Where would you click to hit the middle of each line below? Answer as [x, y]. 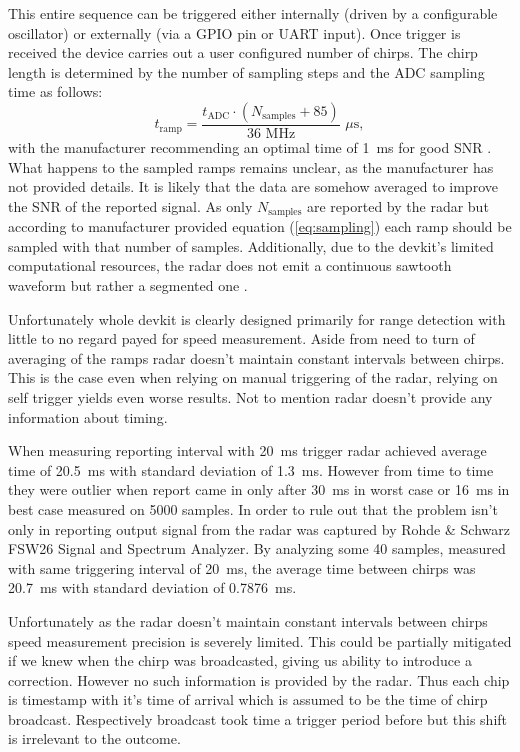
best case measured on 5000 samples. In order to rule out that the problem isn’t [253, 508]
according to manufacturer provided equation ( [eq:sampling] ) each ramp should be [260, 226]
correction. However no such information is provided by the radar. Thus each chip [259, 679]
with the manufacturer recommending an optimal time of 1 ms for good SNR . [250, 147]
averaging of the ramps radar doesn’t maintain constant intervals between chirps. [256, 357]
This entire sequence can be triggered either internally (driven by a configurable [253, 13]
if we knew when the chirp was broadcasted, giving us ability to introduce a [240, 660]
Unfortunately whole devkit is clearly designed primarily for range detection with [257, 318]
